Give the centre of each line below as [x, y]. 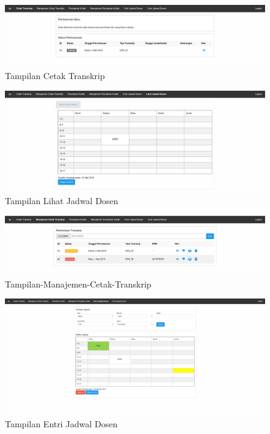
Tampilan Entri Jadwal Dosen [61, 424]
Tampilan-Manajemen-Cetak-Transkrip [78, 284]
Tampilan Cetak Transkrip [55, 76]
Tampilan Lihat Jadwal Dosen [62, 201]
